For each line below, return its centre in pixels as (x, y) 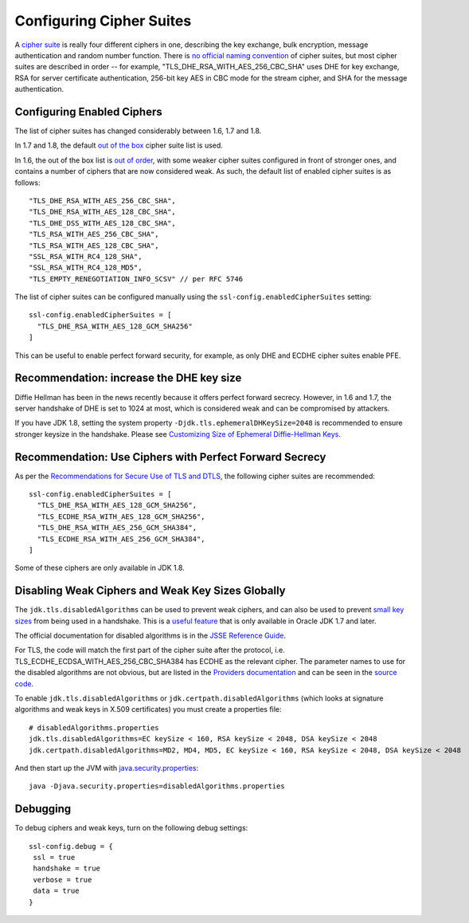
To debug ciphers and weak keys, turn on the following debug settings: (131, 828)
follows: (27, 183)
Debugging (43, 809)
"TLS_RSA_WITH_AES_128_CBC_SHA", (94, 245)
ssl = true (54, 858)
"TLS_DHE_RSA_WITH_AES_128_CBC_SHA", (103, 212)
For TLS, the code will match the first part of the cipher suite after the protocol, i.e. (150, 650)
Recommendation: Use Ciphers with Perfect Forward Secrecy (170, 457)
